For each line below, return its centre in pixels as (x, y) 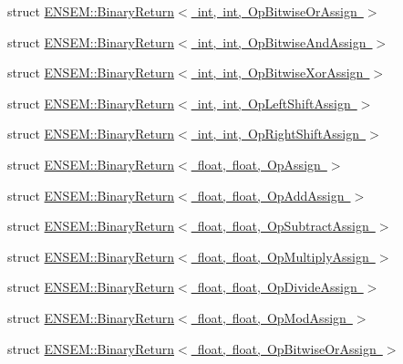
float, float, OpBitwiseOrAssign (287, 348)
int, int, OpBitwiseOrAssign (277, 11)
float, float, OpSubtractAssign (283, 226)
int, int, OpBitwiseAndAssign (282, 42)
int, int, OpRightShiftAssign (279, 134)
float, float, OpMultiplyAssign (283, 256)
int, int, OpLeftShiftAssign (274, 103)
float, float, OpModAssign (272, 317)
